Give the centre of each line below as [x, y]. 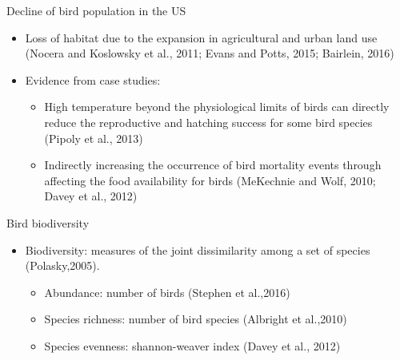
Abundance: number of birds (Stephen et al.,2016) [167, 292]
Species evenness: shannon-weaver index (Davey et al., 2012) [192, 345]
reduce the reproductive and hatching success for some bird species [208, 122]
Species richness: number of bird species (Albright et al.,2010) [196, 319]
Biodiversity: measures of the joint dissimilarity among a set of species [198, 249]
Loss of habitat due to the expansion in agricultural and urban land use [201, 37]
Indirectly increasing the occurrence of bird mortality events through [213, 165]
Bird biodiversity [48, 222]
